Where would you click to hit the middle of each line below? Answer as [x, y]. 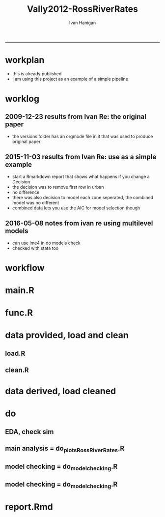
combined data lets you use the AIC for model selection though [76, 208]
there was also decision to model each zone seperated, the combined [83, 197]
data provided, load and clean [67, 335]
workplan [25, 60]
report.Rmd [29, 507]
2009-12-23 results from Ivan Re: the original [76, 117]
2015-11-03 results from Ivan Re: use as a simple [81, 157]
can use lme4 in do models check [46, 243]
